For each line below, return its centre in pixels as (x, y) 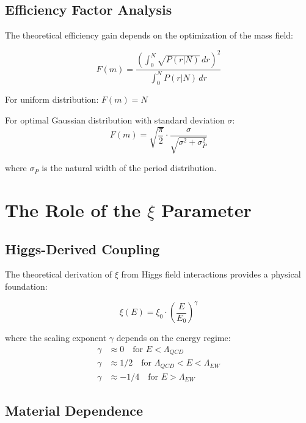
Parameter (206, 210)
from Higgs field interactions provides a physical (211, 274)
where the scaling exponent (56, 338)
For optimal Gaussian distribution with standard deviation (115, 120)
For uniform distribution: (52, 99)
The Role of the (73, 210)
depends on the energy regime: (173, 338)
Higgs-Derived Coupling (82, 248)
